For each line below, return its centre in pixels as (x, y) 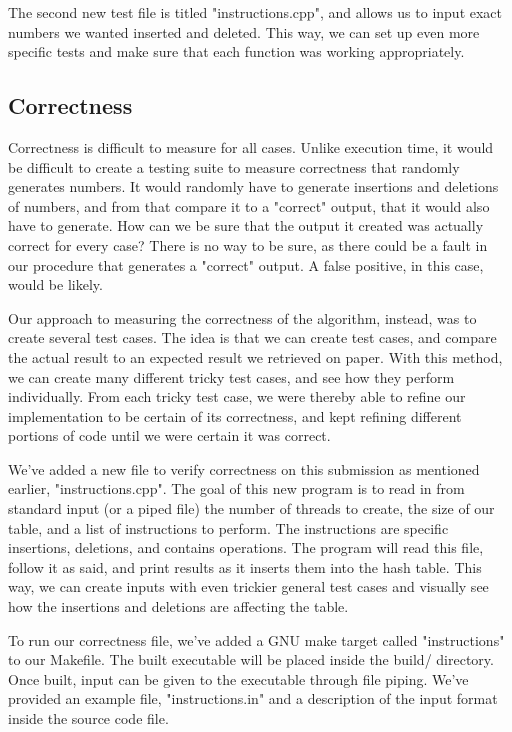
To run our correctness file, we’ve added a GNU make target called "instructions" (256, 639)
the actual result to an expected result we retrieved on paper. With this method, (255, 356)
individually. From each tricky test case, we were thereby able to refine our (237, 396)
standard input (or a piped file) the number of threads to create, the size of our (251, 508)
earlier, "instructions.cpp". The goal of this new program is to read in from (236, 488)
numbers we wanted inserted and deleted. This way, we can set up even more (244, 31)
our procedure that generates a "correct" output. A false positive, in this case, (246, 264)
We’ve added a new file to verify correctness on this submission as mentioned (244, 468)
